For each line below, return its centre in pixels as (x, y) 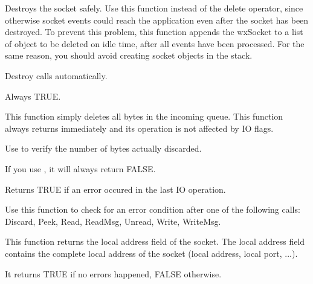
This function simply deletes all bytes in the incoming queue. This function (144, 116)
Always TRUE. (33, 96)
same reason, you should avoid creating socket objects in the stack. (129, 55)
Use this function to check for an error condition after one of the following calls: (153, 209)
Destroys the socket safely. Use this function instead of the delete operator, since (154, 8)
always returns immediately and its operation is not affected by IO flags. (139, 128)
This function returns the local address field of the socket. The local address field (155, 241)
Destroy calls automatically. (56, 75)
